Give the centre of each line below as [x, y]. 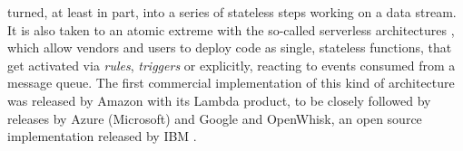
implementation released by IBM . [102, 136]
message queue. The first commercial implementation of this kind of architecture [231, 83]
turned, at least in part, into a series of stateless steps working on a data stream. [232, 12]
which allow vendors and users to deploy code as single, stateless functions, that [230, 47]
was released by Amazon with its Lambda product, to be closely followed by [219, 100]
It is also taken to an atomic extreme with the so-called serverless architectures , [231, 29]
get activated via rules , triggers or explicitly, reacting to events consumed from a [231, 65]
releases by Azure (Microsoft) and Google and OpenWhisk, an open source [215, 118]
